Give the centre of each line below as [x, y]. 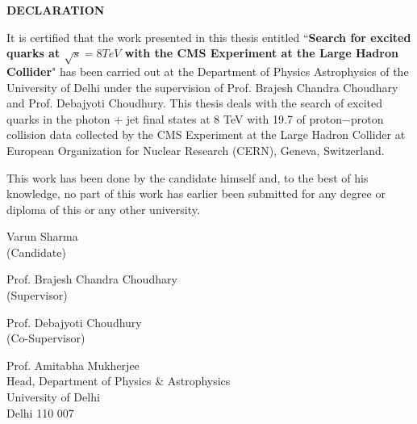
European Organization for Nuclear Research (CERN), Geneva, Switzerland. [196, 150]
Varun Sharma [42, 236]
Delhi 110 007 [40, 412]
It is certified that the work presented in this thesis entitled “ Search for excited [209, 37]
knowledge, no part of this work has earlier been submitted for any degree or [196, 193]
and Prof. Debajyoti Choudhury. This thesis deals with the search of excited [195, 103]
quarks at [33, 53]
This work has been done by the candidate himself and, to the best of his [188, 177]
